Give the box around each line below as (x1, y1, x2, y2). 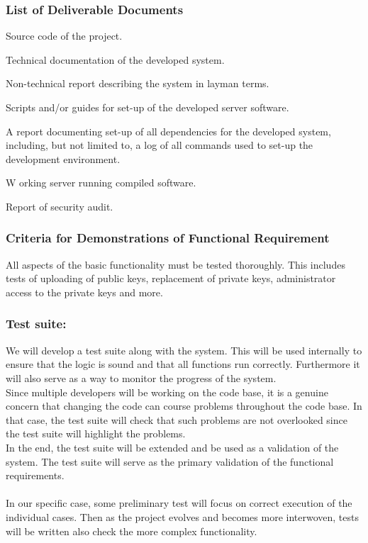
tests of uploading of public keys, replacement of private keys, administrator (6, 271, 336, 286)
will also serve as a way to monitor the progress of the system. (6, 370, 277, 385)
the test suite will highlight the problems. (6, 426, 186, 441)
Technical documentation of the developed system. (6, 52, 225, 67)
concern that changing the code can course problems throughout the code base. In (6, 398, 362, 413)
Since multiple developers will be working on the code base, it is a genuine (6, 384, 328, 399)
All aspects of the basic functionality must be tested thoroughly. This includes (6, 257, 345, 271)
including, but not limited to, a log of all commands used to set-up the (6, 138, 313, 152)
